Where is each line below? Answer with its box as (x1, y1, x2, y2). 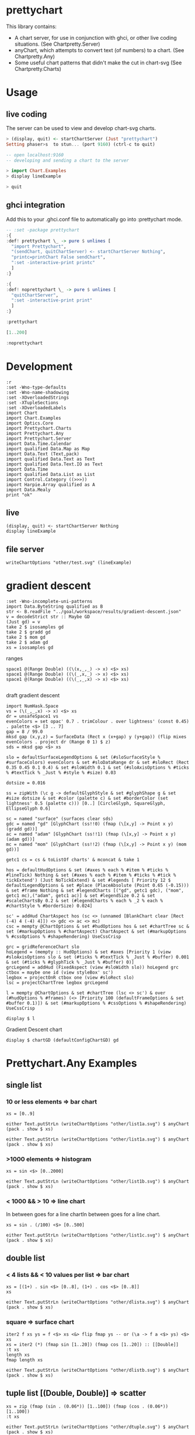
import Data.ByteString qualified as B (6, 604, 103, 609)
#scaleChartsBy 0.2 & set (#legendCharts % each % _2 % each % (6, 898, 163, 904)
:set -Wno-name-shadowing (6, 389, 69, 395)
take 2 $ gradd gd (6, 629, 51, 635)
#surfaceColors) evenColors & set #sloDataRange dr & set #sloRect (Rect (6, 759, 190, 766)
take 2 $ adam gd (6, 639, 48, 646)
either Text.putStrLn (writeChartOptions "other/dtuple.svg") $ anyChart (6, 1424, 190, 1430)
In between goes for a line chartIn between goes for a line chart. (6, 1210, 161, 1218)
